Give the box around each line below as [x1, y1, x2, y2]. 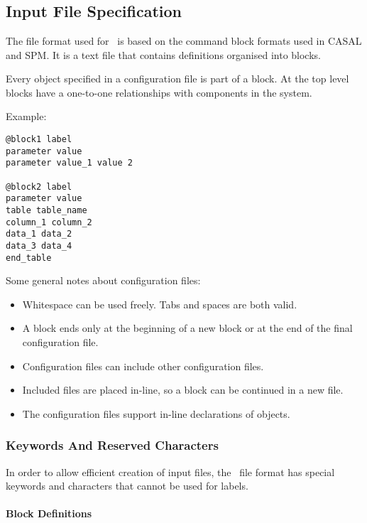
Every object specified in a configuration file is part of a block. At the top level [6, 71, 349, 86]
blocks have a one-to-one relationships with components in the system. [6, 85, 312, 99]
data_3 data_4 [6, 240, 72, 251]
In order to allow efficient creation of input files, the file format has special [6, 464, 335, 479]
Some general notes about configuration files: [6, 273, 201, 288]
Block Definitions [6, 506, 92, 521]
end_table [6, 252, 52, 263]
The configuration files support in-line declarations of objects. [22, 406, 290, 421]
